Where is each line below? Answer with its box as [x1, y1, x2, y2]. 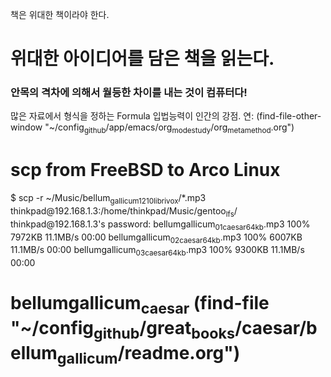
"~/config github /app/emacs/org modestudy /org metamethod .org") [44, 121, 295, 136]
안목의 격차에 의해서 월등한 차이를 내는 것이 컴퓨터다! [10, 86, 248, 100]
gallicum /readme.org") [56, 341, 241, 368]
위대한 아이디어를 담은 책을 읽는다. [10, 48, 275, 70]
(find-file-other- [256, 110, 322, 122]
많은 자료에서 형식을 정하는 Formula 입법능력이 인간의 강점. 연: [10, 110, 255, 122]
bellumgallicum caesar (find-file [10, 292, 270, 318]
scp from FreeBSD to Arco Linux [10, 159, 281, 182]
